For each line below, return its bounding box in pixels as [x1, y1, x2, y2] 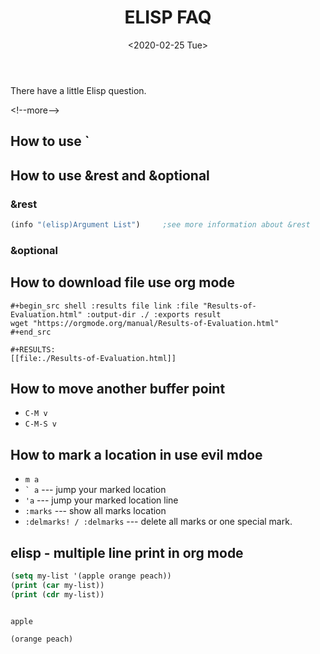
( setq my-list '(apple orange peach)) [10, 571, 172, 581]
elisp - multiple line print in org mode [10, 544, 244, 561]
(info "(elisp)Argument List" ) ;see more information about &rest [10, 220, 311, 230]
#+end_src [10, 327, 52, 337]
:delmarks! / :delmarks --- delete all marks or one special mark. [24, 516, 293, 528]
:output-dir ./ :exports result [86, 309, 222, 320]
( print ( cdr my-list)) [10, 589, 105, 600]
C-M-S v [24, 419, 57, 430]
